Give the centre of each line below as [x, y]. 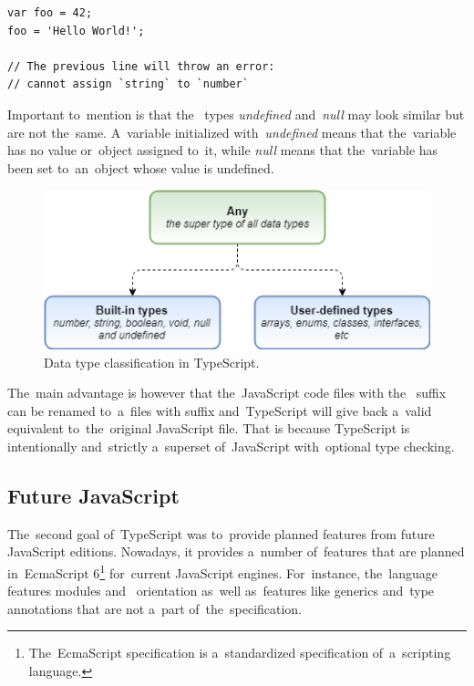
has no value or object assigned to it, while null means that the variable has [223, 150]
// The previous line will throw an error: [141, 66]
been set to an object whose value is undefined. [141, 167]
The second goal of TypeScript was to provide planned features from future [221, 533]
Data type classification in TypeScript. [152, 362]
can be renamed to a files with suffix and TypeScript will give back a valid [220, 410]
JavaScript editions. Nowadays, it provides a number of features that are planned [236, 551]
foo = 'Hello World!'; [76, 31]
